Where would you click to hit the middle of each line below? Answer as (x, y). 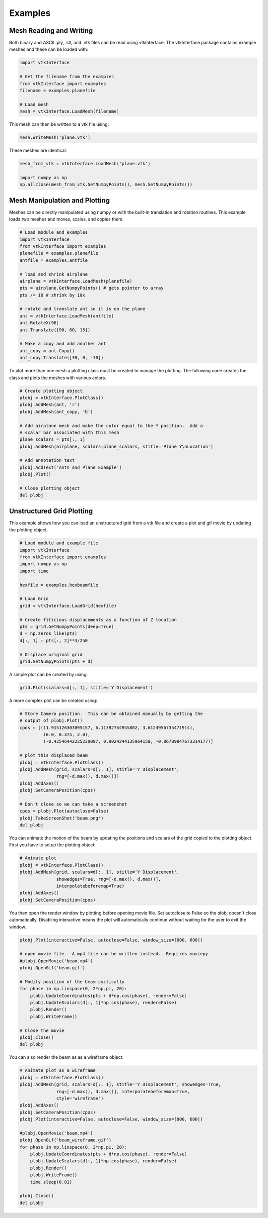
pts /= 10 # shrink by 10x (52, 295)
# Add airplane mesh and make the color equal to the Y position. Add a (111, 426)
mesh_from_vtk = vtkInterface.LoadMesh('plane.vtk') (85, 164)
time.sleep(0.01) (51, 1182)
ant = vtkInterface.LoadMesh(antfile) (67, 316)
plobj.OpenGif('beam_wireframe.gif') (66, 1140)
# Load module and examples (54, 232)
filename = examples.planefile (58, 90)
